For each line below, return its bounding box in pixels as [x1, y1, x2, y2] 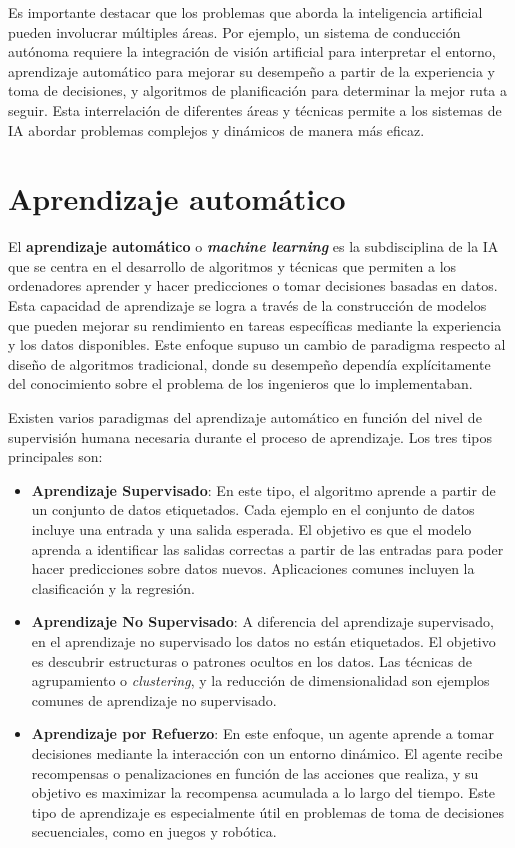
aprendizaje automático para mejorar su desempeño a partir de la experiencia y [8, 60, 495, 81]
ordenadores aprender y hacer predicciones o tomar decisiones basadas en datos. [8, 275, 498, 296]
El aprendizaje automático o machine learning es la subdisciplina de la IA [8, 236, 499, 257]
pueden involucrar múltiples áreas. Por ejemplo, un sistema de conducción [8, 21, 461, 42]
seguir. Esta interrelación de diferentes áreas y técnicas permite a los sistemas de [8, 99, 502, 120]
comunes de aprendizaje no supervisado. [31, 689, 277, 710]
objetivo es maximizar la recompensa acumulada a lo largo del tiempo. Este [31, 782, 496, 803]
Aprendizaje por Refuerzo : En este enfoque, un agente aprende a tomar [31, 723, 494, 744]
